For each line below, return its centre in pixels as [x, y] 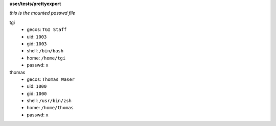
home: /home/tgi [46, 58]
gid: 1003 [37, 44]
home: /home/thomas [50, 108]
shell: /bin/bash [45, 51]
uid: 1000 [37, 86]
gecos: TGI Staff [47, 29]
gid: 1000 [37, 93]
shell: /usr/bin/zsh [49, 101]
